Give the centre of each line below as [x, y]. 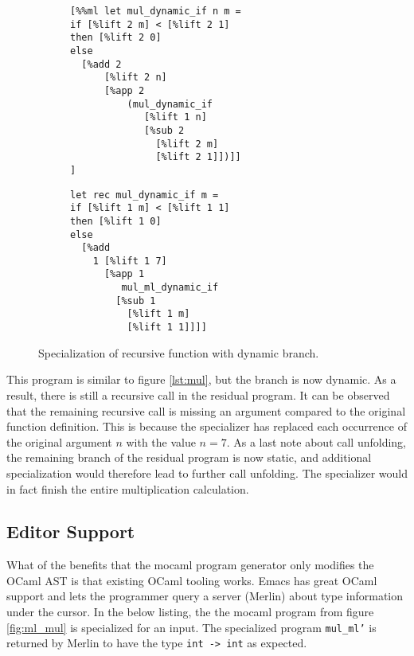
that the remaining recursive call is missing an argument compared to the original [206, 410]
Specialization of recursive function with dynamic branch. [179, 352]
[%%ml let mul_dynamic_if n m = [156, 11]
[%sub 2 [164, 130]
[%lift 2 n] [135, 78]
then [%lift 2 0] [116, 38]
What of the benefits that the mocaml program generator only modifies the [190, 565]
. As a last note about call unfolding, [316, 441]
